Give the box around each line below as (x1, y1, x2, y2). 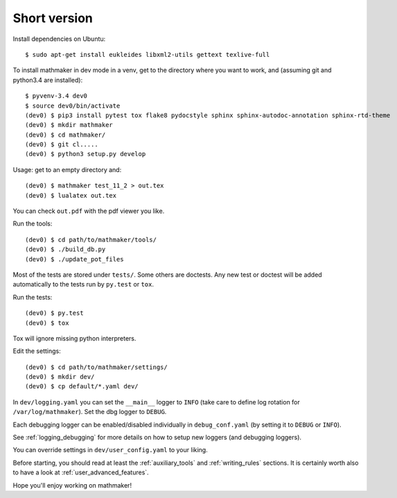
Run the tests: (12, 293, 53, 301)
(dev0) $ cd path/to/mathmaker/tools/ (25, 236, 157, 243)
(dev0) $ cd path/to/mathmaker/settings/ (25, 363, 168, 371)
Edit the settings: (12, 347, 62, 355)
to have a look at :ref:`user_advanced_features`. (12, 468, 149, 476)
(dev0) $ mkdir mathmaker (25, 121, 114, 129)
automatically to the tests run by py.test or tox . (12, 280, 154, 289)
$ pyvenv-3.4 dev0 (25, 92, 88, 100)
